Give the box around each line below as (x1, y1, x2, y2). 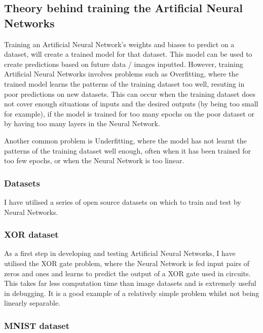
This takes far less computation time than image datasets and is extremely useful (4, 278, 256, 288)
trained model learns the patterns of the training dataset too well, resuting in (4, 78, 245, 89)
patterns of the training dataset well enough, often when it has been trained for (4, 145, 251, 156)
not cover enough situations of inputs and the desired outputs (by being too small (4, 98, 258, 109)
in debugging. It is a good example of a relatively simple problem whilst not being (4, 287, 259, 298)
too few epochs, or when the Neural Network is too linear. (4, 155, 184, 166)
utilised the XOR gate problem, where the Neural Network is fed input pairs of (4, 257, 250, 268)
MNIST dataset (4, 319, 69, 331)
